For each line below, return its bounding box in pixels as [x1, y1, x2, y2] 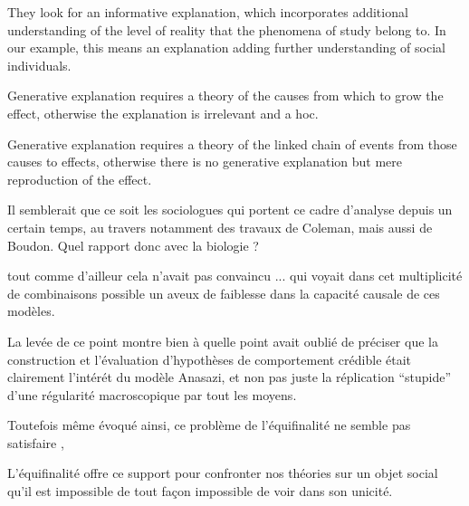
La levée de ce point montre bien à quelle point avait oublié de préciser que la [7, 331, 438, 350]
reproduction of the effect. [7, 169, 152, 188]
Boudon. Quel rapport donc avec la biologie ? [7, 235, 259, 254]
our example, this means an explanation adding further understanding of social [7, 38, 445, 57]
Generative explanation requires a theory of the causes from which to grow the [7, 86, 444, 105]
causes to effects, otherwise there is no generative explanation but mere [7, 152, 403, 171]
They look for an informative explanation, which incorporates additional [7, 3, 408, 21]
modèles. [7, 301, 55, 320]
